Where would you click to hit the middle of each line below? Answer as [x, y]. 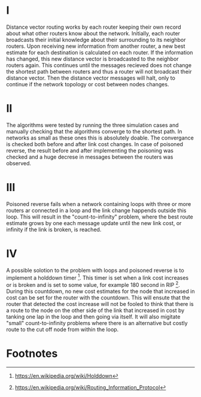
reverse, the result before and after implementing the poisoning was [90, 150]
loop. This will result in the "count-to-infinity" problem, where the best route [100, 217]
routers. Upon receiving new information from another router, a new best [96, 46]
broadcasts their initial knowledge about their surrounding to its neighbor [96, 40]
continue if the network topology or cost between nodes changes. [88, 84]
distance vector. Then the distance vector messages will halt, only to [91, 78]
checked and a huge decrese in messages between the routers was [90, 157]
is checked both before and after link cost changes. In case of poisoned [95, 144]
